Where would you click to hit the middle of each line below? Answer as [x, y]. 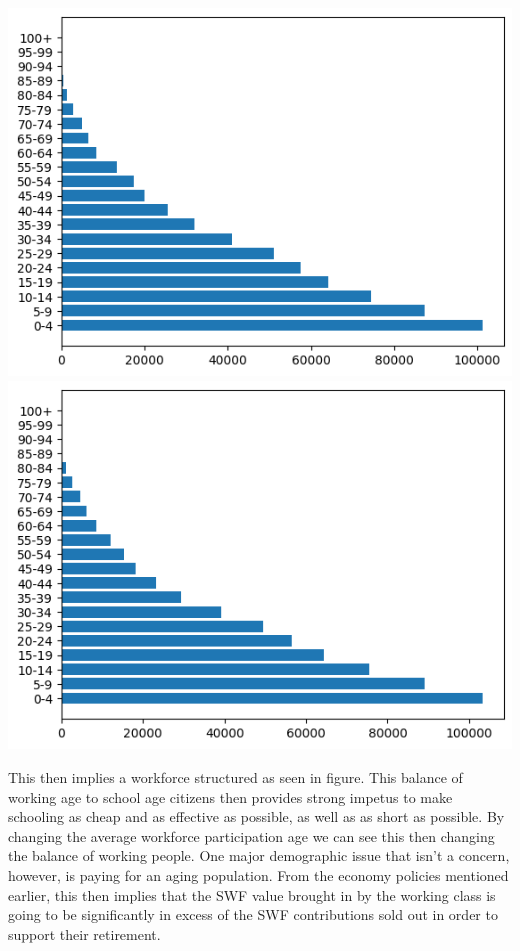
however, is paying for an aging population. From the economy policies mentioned [258, 874]
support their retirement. [84, 933]
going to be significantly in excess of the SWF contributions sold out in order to [253, 914]
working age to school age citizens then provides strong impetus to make [230, 796]
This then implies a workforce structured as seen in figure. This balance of [235, 777]
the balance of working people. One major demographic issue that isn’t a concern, [259, 855]
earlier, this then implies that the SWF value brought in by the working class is [252, 894]
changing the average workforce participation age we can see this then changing [251, 835]
